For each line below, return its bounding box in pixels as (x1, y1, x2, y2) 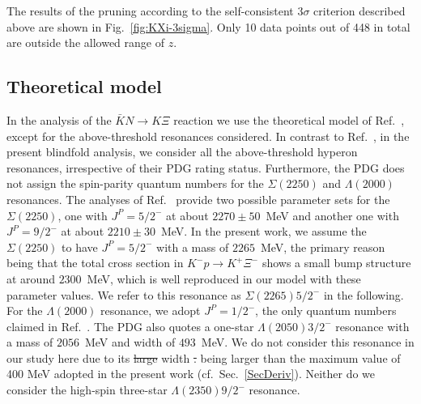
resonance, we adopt (100, 302, 201, 319)
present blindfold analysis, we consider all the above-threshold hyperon (6, 143, 358, 160)
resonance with (335, 317, 410, 334)
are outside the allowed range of (6, 34, 164, 51)
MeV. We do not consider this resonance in (201, 334, 415, 351)
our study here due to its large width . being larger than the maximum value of (6, 349, 401, 366)
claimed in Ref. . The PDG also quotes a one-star (6, 317, 254, 334)
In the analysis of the (6, 111, 112, 128)
